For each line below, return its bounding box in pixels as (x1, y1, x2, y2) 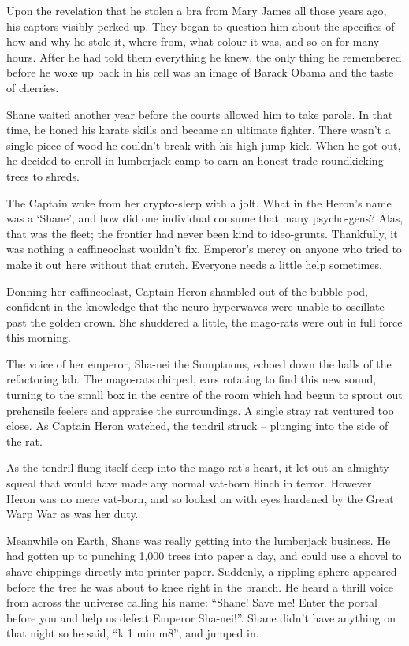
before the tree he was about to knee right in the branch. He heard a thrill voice (6, 578, 394, 595)
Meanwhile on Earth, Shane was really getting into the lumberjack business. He (6, 532, 391, 548)
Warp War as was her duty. (6, 506, 139, 522)
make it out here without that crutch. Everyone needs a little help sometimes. (6, 256, 382, 272)
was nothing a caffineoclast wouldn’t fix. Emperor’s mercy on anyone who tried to (6, 241, 402, 257)
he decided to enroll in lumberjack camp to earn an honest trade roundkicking (6, 152, 384, 169)
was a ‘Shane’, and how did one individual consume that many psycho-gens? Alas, (6, 210, 403, 226)
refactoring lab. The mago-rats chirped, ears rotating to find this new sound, (6, 371, 377, 387)
